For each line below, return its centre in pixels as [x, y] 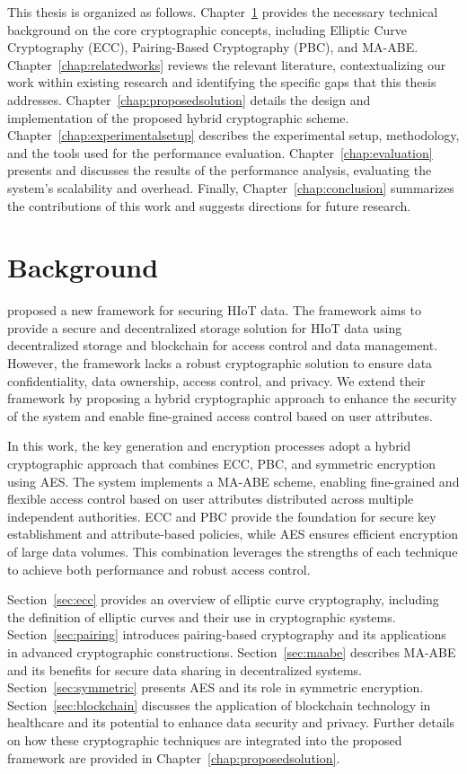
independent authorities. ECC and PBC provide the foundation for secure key [222, 516]
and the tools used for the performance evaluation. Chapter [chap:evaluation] [220, 152]
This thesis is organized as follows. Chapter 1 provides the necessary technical [223, 12]
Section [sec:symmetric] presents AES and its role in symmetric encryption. [216, 687]
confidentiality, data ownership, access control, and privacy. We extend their [216, 380]
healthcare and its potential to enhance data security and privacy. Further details [231, 722]
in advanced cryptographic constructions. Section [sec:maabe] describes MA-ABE [232, 651]
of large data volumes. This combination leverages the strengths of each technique [233, 551]
